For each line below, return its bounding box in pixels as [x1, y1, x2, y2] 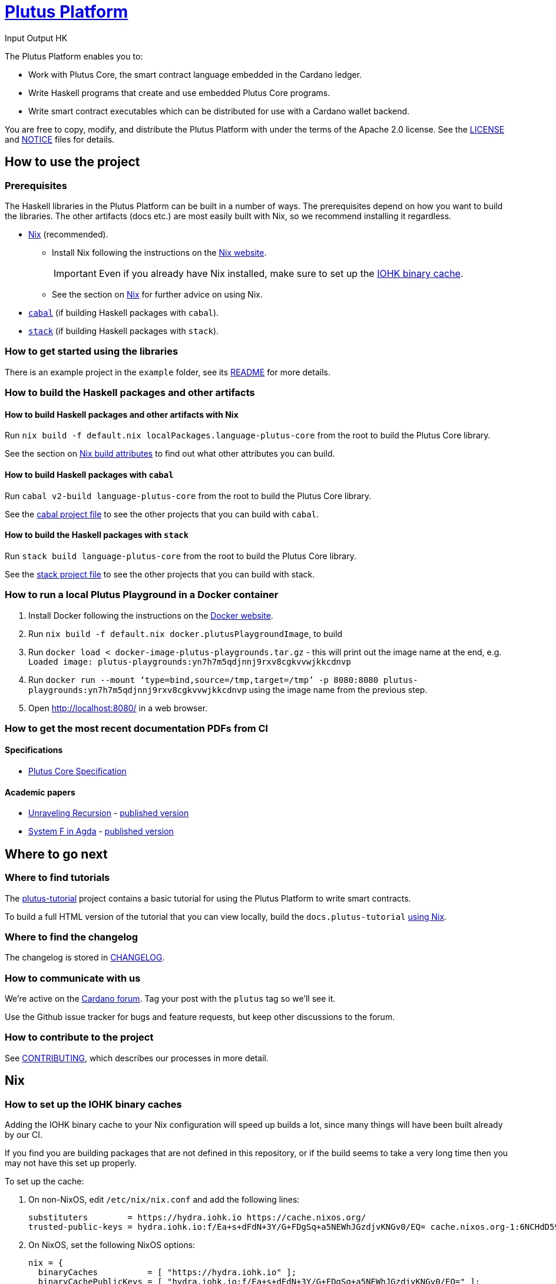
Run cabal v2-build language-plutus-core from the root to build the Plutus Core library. [5, 490, 372, 501]
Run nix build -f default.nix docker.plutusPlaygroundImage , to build [28, 628, 343, 639]
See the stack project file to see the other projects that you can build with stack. [5, 569, 315, 579]
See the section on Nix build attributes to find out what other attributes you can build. [5, 448, 335, 459]
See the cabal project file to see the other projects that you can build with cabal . [5, 509, 319, 519]
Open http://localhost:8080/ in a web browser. [28, 702, 208, 713]
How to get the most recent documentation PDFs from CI [5, 722, 269, 734]
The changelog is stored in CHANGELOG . [5, 952, 165, 963]
